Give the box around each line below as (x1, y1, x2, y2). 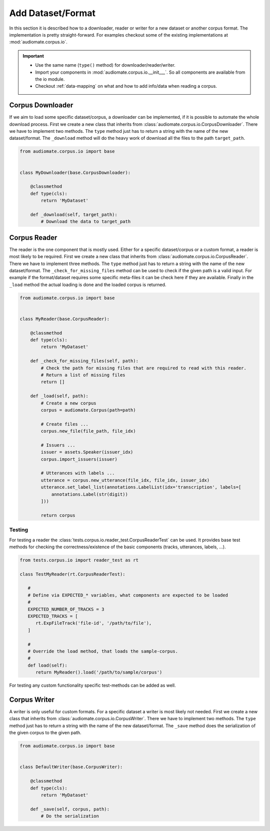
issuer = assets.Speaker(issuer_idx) (40, 449, 133, 455)
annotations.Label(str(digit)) (51, 491, 128, 497)
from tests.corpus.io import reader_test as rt (19, 557, 138, 563)
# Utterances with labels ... (40, 470, 115, 476)
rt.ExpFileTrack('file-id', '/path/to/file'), (35, 620, 152, 626)
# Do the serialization (40, 813, 99, 819)
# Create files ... (40, 421, 88, 427)
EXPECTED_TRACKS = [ (27, 613, 78, 619)
